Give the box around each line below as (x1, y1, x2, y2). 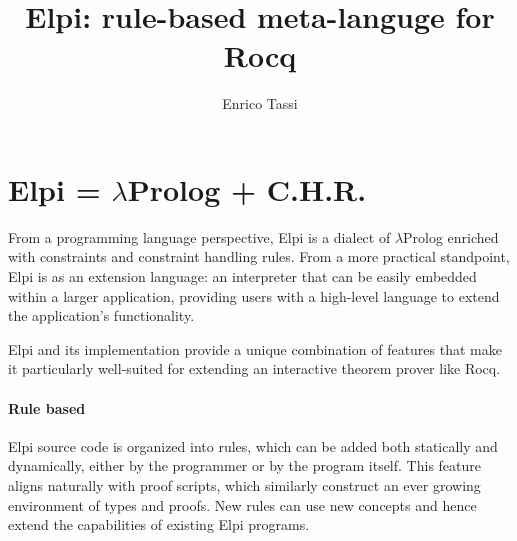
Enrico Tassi (222, 93, 298, 114)
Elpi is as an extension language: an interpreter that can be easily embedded (8, 266, 477, 287)
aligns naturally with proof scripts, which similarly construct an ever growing (8, 474, 481, 495)
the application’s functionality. (8, 305, 195, 326)
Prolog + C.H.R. (127, 168, 367, 209)
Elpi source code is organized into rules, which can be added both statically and (8, 435, 498, 456)
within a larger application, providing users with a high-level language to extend (8, 285, 500, 306)
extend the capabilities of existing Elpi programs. (8, 514, 310, 535)
